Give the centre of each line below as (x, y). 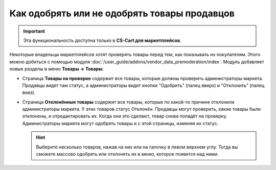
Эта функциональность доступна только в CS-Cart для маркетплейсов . (102, 40)
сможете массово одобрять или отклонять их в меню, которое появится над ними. (128, 154)
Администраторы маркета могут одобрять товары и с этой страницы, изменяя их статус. (120, 123)
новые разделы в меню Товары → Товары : (57, 69)
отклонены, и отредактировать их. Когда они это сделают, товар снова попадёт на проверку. (125, 116)
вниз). (29, 92)
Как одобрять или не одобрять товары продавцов (122, 13)
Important (34, 31)
